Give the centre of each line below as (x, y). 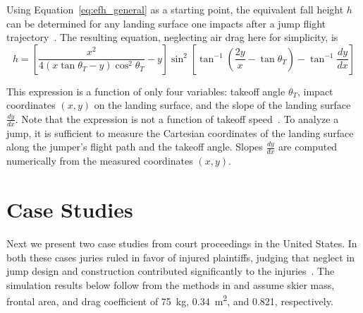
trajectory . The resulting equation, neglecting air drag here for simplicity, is (172, 37)
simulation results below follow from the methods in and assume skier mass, (171, 284)
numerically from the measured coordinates (100, 161)
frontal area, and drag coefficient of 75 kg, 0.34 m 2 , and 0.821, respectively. (170, 300)
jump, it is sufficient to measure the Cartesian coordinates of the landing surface (180, 132)
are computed (308, 147)
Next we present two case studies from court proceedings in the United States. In (182, 243)
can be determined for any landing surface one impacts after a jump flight (166, 23)
